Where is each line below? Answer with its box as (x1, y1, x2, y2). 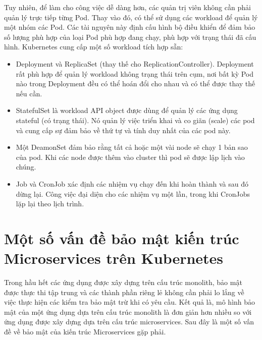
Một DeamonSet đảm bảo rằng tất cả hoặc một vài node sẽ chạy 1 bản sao (16, 142, 248, 152)
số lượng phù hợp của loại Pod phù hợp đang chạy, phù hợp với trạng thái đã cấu (4, 31, 256, 42)
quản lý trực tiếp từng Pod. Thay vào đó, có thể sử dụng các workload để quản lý (4, 12, 258, 22)
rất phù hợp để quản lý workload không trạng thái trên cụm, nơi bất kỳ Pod (16, 68, 253, 79)
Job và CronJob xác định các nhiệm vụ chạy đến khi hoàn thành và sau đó (16, 178, 248, 189)
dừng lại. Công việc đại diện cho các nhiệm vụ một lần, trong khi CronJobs (16, 188, 250, 199)
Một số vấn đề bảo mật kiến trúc (4, 228, 239, 248)
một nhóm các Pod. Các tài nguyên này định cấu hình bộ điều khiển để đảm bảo (4, 22, 255, 32)
